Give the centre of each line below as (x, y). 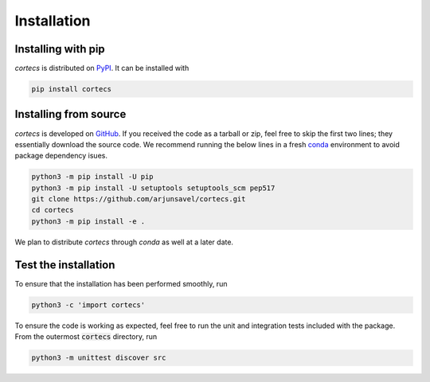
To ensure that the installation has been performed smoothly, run (121, 283)
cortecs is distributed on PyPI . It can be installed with (102, 68)
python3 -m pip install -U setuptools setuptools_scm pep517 (153, 188)
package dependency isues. (61, 156)
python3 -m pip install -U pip (93, 177)
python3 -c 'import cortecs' (88, 305)
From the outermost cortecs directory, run (86, 337)
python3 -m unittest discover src (99, 358)
